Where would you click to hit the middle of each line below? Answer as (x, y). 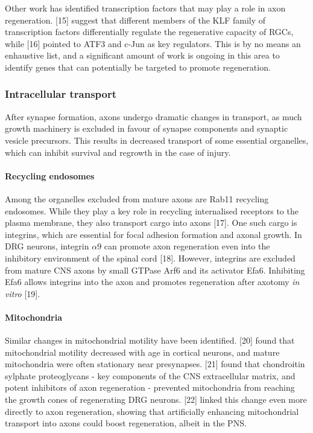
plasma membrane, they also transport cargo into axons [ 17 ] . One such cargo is (151, 223)
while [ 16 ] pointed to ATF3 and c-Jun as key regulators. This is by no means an (153, 43)
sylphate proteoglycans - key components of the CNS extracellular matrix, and (150, 375)
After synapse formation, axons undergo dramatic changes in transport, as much (153, 116)
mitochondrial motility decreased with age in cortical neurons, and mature (142, 352)
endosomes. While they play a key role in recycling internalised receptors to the (152, 210)
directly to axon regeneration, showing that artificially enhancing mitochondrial (152, 411)
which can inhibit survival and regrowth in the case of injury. (118, 152)
